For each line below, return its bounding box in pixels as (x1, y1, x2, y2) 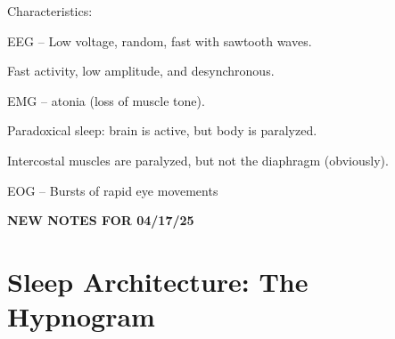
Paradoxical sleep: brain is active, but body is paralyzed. (7, 121, 317, 140)
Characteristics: (7, 2, 93, 20)
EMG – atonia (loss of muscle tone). (7, 91, 205, 109)
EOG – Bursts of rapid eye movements (7, 181, 218, 199)
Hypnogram (7, 298, 155, 335)
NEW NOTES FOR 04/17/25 (7, 211, 194, 230)
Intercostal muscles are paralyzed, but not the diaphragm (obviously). (7, 150, 389, 169)
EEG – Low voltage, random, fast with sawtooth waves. (7, 31, 312, 50)
